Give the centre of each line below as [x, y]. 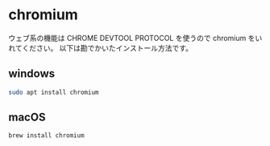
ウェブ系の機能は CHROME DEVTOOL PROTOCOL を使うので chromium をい [135, 38]
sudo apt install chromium [54, 92]
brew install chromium [46, 136]
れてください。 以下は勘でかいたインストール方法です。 [101, 48]
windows [32, 74]
